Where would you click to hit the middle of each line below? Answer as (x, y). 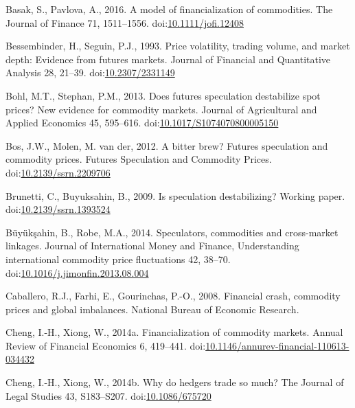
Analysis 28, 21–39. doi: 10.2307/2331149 (90, 72)
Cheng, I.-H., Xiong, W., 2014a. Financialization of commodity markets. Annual (174, 332)
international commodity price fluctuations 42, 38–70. (118, 259)
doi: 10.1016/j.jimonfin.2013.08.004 (77, 272)
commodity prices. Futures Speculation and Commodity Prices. (139, 159)
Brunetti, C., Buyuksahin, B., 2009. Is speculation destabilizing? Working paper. (175, 195)
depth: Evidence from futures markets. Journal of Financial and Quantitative (168, 59)
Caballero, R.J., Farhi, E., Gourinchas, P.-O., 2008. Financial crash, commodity (173, 296)
